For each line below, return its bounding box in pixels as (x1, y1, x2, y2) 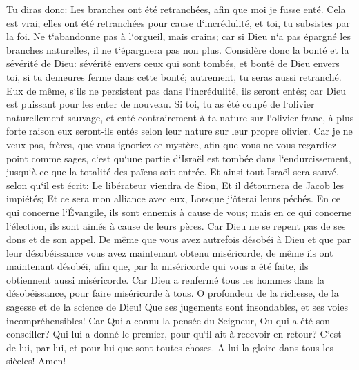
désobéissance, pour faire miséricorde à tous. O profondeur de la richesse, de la (6, 286, 339, 300)
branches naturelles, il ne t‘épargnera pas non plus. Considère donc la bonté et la (6, 42, 349, 57)
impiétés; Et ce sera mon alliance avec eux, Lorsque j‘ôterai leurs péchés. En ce (6, 191, 341, 206)
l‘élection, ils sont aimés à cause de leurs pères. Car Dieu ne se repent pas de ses (6, 218, 346, 233)
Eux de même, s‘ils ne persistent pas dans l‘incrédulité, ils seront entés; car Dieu (6, 83, 346, 97)
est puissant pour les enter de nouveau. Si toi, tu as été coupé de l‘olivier (6, 97, 315, 111)
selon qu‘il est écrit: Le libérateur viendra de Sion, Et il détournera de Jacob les (6, 177, 345, 192)
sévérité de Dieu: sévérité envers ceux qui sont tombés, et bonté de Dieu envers (6, 56, 340, 70)
